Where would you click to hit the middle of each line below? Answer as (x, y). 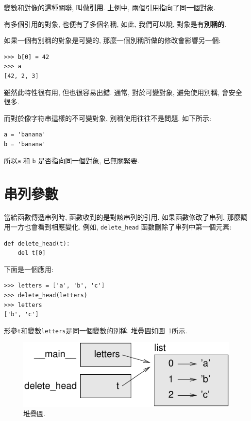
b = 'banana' (25, 144)
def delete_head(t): (37, 243)
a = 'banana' (25, 135)
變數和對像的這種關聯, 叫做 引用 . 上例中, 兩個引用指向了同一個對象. (110, 7)
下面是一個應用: (29, 269)
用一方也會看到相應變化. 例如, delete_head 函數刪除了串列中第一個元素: (118, 226)
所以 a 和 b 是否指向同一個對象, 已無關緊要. (72, 160)
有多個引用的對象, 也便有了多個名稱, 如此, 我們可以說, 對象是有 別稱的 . (115, 24)
